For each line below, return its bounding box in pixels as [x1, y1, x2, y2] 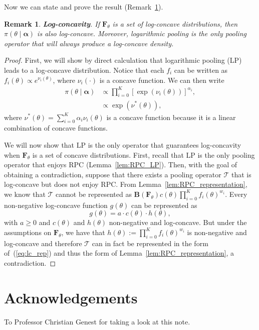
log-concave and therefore [4, 238, 82, 248]
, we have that [61, 227, 105, 237]
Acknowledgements [4, 287, 138, 307]
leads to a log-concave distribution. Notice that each [4, 64, 164, 75]
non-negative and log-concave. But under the [109, 217, 247, 228]
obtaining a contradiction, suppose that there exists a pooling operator [4, 169, 221, 179]
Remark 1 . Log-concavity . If [4, 18, 100, 29]
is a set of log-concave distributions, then [112, 18, 238, 29]
